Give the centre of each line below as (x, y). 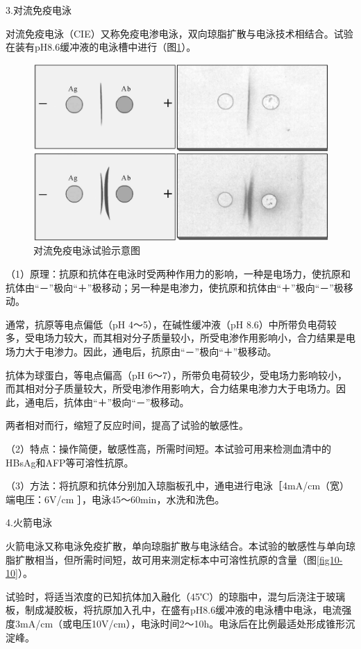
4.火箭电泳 (29, 522)
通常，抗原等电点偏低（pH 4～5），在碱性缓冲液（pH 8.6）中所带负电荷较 (171, 324)
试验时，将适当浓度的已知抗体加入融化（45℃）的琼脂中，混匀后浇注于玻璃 (176, 596)
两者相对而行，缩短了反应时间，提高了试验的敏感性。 (127, 425)
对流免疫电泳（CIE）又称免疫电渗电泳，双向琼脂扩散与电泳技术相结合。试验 (179, 33)
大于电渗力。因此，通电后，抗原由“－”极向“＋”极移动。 (151, 351)
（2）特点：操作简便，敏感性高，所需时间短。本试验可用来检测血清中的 (168, 448)
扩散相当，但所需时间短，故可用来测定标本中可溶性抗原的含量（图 (166, 559)
